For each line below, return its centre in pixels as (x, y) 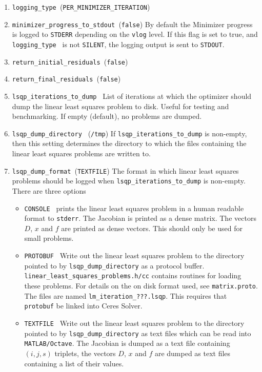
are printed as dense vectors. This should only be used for (152, 228)
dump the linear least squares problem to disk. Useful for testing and (120, 106)
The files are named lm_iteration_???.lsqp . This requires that (126, 295)
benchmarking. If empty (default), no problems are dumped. (107, 116)
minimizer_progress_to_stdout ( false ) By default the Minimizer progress (132, 24)
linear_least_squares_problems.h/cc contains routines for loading (133, 275)
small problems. (49, 238)
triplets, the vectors (85, 353)
